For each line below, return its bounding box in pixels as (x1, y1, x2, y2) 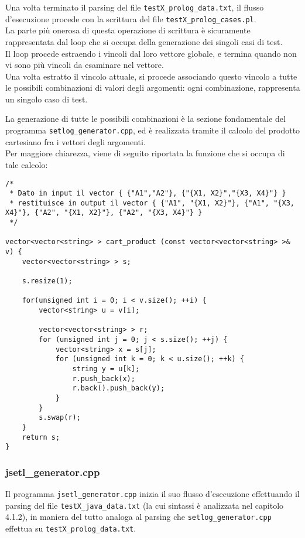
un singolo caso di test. (5, 92, 88, 105)
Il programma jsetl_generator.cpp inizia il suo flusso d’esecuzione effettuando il (5, 488, 300, 500)
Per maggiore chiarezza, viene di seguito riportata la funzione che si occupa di (5, 147, 285, 159)
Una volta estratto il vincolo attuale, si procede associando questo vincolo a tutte (5, 70, 297, 82)
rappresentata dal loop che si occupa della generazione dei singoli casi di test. (5, 35, 283, 47)
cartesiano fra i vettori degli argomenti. (5, 135, 146, 148)
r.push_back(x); (72, 374, 135, 383)
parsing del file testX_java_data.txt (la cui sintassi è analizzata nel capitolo (5, 499, 284, 511)
